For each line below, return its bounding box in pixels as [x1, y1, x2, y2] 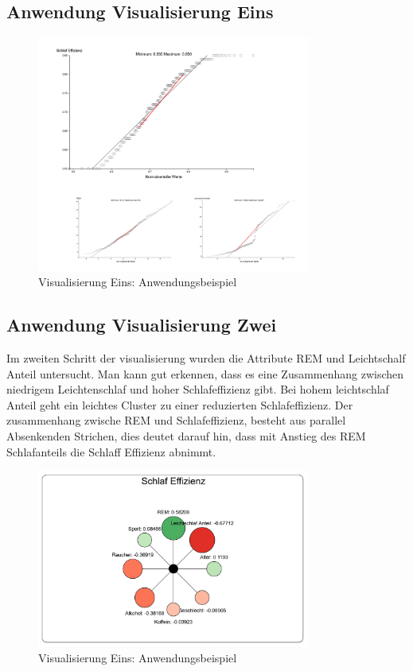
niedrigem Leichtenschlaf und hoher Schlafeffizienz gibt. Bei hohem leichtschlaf [6, 381, 389, 398]
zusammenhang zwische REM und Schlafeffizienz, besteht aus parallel [6, 412, 346, 429]
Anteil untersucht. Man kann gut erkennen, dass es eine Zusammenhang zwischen [6, 365, 404, 382]
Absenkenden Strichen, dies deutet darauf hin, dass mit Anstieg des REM [6, 428, 366, 444]
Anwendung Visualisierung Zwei [6, 312, 277, 337]
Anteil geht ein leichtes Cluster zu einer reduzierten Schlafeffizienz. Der [6, 396, 353, 413]
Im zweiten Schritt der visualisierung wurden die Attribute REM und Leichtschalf [6, 350, 406, 367]
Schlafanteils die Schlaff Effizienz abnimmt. [6, 443, 216, 460]
